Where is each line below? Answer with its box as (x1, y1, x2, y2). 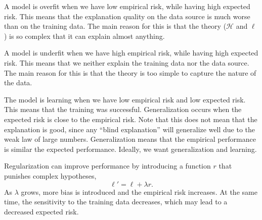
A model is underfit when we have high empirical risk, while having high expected (4, 47, 258, 58)
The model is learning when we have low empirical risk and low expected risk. (4, 94, 246, 104)
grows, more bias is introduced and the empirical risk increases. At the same (21, 186, 257, 197)
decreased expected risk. (4, 206, 79, 216)
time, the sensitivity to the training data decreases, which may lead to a (4, 196, 228, 207)
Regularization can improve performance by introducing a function (4, 160, 211, 171)
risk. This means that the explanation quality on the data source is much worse (4, 11, 250, 21)
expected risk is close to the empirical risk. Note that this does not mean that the (4, 114, 257, 124)
